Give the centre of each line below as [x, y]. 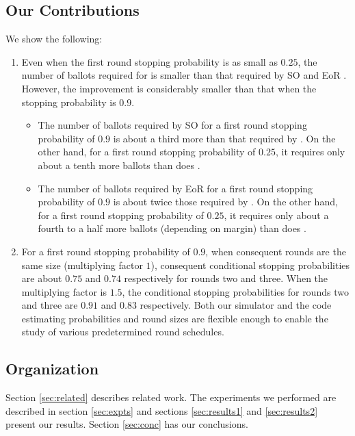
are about [42, 278]
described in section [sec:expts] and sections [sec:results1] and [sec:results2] [162, 410]
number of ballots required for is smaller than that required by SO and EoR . [184, 75]
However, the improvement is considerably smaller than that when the [169, 88]
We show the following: [54, 39]
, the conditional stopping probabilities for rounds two [235, 291]
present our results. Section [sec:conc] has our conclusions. [127, 424]
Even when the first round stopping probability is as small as [149, 61]
